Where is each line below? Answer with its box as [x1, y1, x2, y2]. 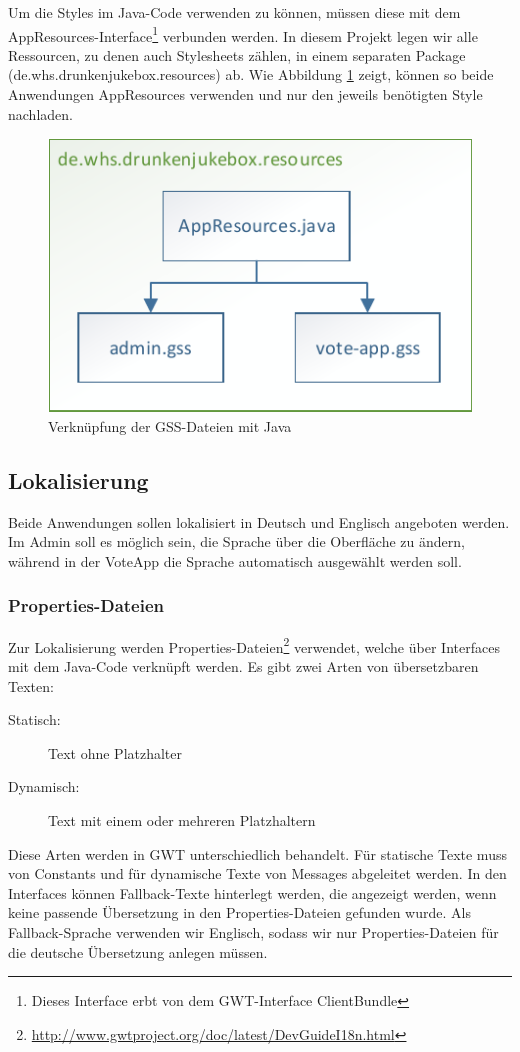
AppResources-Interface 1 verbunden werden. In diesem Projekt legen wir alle [8, 22, 478, 46]
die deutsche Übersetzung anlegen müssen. [8, 941, 268, 962]
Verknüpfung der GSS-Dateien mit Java [48, 415, 292, 436]
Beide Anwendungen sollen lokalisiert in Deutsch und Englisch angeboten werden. [8, 511, 510, 532]
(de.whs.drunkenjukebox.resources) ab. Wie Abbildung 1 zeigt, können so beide [8, 64, 494, 85]
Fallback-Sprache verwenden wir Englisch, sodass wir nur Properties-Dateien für [8, 921, 499, 942]
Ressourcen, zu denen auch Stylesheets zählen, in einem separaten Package [8, 44, 466, 65]
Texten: [8, 675, 54, 696]
